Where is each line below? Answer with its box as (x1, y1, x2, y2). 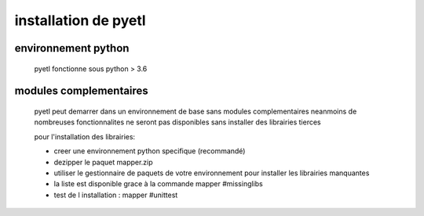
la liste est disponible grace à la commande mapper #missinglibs (53, 179, 263, 189)
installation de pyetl (14, 12, 146, 29)
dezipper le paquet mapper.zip (53, 157, 153, 167)
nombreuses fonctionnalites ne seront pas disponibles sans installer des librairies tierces (34, 117, 321, 127)
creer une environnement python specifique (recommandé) (53, 146, 246, 156)
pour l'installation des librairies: (34, 131, 136, 141)
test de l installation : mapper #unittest (53, 190, 178, 200)
